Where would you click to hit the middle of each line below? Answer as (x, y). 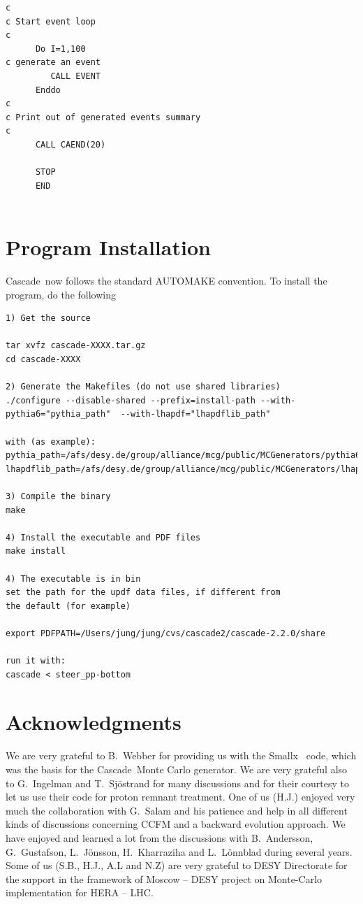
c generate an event (53, 63)
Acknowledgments (94, 722)
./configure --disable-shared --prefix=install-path (131, 400)
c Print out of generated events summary (103, 117)
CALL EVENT (76, 76)
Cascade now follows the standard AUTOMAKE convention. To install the (166, 281)
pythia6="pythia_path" (58, 414)
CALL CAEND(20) (71, 144)
